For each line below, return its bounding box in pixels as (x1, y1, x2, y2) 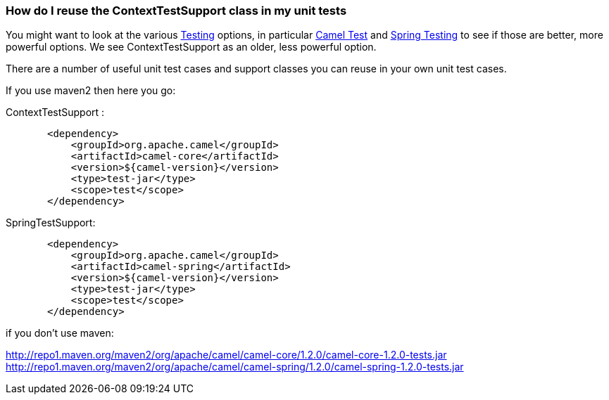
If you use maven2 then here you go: (6, 84, 176, 97)
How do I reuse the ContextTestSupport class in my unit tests (6, 4, 347, 18)
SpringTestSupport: (6, 217, 96, 229)
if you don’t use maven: (6, 327, 114, 340)
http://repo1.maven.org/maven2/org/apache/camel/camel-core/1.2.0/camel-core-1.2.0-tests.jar (6, 349, 447, 361)
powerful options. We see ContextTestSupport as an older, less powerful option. (6, 41, 377, 53)
